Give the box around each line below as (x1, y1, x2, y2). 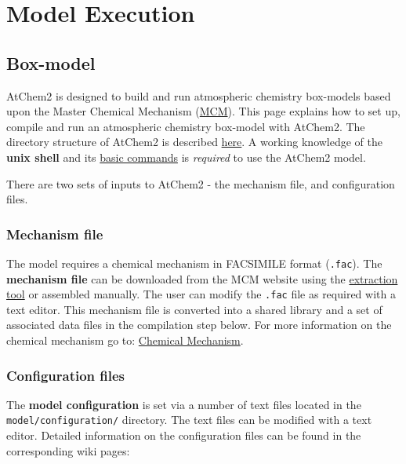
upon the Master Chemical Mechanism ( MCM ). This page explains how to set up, (6, 103, 401, 119)
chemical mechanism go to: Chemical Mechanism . (6, 332, 244, 349)
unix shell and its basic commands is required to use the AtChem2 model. (6, 148, 366, 165)
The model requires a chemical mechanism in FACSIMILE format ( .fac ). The (6, 254, 382, 271)
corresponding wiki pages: (6, 442, 130, 459)
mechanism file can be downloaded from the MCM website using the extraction (6, 270, 398, 287)
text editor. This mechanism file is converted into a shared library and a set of (6, 301, 382, 317)
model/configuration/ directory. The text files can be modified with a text (6, 411, 372, 428)
